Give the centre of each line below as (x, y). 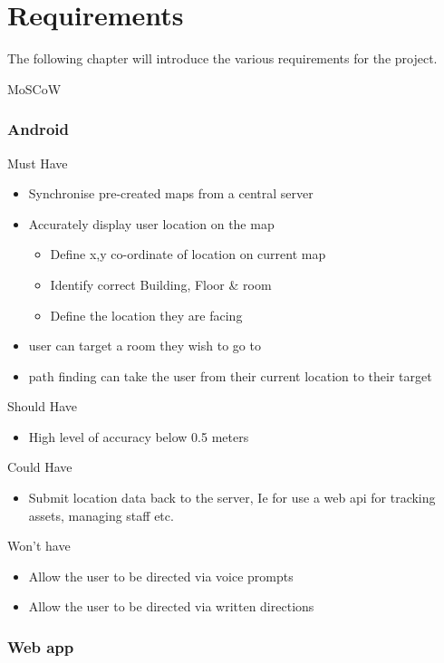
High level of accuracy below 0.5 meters (139, 436)
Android (38, 129)
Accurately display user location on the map (151, 223)
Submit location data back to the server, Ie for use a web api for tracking (232, 498)
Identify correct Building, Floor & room (161, 284)
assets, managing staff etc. (101, 515)
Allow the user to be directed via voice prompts (161, 576)
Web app (41, 646)
